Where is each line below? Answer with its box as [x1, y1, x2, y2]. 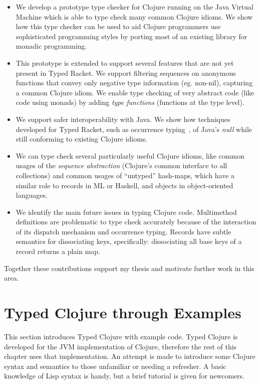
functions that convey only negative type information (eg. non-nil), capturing [16, 77, 253, 88]
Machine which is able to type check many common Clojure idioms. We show [16, 11, 253, 22]
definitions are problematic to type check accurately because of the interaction [16, 216, 256, 227]
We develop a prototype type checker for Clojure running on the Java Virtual [16, 2, 253, 12]
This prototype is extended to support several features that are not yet [16, 57, 234, 68]
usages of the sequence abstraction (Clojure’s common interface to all [16, 160, 227, 171]
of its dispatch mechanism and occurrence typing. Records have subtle [16, 226, 231, 236]
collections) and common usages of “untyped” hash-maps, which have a [16, 170, 235, 180]
